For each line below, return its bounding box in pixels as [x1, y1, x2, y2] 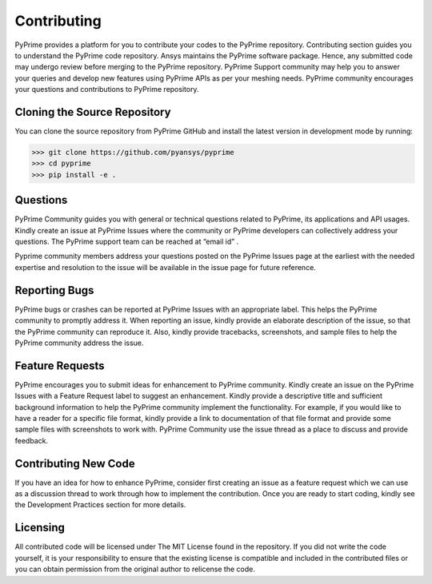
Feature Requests [14, 359, 105, 372]
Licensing [14, 521, 66, 534]
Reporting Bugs [14, 284, 94, 297]
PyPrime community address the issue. [14, 338, 144, 348]
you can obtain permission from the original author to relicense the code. [14, 564, 255, 574]
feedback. [14, 435, 48, 445]
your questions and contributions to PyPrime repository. [14, 85, 199, 94]
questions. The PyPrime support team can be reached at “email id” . [14, 236, 239, 247]
